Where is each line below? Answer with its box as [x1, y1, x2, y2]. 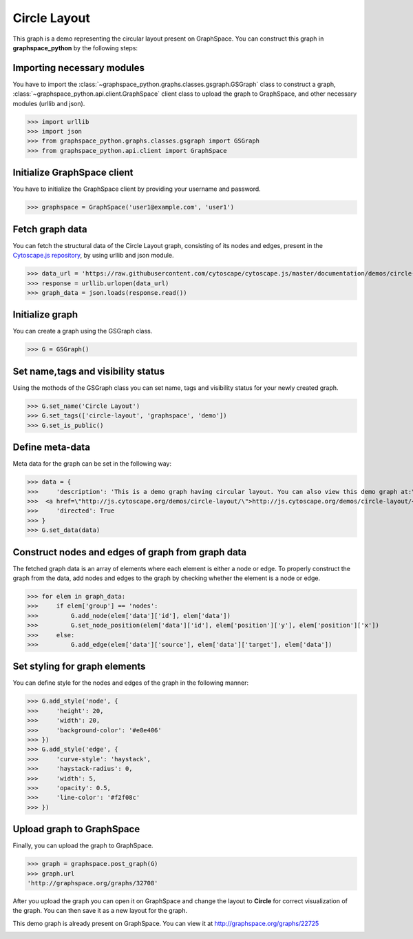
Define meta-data [12, 442, 91, 453]
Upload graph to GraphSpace [12, 823, 140, 835]
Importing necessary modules [12, 62, 145, 74]
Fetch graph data [12, 223, 87, 235]
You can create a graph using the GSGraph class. [12, 327, 153, 336]
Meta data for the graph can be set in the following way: [12, 460, 172, 468]
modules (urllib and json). [12, 99, 85, 107]
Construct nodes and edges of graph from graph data [12, 546, 247, 558]
